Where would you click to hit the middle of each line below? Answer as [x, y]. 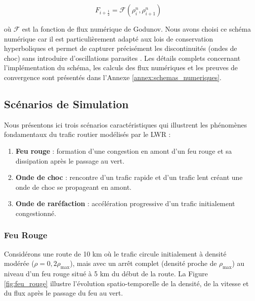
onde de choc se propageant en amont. [74, 187]
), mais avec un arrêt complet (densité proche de [143, 263]
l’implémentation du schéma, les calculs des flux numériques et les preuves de [121, 67]
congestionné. [36, 213]
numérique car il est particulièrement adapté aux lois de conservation [109, 38]
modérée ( [19, 263]
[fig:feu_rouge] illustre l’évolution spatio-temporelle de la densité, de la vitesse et [127, 283]
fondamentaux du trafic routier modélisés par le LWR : [87, 134]
